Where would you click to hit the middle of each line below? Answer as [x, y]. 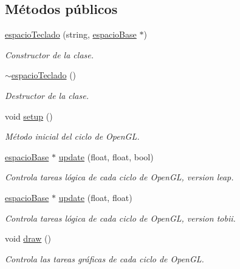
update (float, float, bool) [106, 156]
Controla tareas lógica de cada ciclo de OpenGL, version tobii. [120, 218]
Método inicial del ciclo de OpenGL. [72, 136]
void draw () [28, 238]
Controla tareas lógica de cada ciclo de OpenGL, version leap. [119, 177]
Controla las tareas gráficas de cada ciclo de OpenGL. [105, 258]
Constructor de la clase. [50, 54]
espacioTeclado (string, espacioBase [71, 34]
